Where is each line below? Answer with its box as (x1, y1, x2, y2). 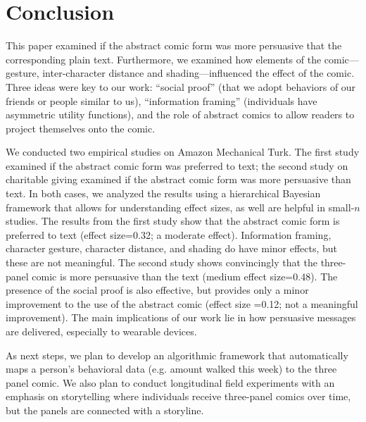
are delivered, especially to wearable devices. (6, 324, 197, 338)
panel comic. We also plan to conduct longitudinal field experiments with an (6, 375, 335, 390)
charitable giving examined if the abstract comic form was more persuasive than (6, 172, 351, 187)
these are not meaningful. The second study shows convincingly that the (6, 255, 317, 270)
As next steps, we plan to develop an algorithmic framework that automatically (6, 347, 348, 362)
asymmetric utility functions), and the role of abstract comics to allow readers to (6, 107, 355, 122)
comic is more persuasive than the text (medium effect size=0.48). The (32, 268, 338, 283)
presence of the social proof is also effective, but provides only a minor (6, 283, 309, 297)
